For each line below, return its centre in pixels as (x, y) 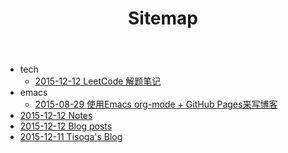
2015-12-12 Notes (56, 116)
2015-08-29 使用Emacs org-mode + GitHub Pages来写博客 (156, 104)
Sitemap (163, 18)
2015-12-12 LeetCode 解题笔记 (98, 81)
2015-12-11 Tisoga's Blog (71, 137)
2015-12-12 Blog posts (66, 126)
